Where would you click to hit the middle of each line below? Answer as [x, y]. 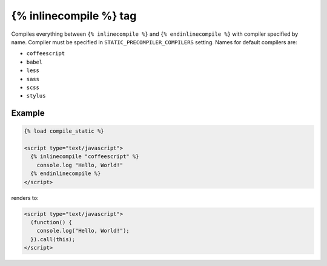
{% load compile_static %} [64, 131]
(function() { [51, 222]
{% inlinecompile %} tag [74, 16]
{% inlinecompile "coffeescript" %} [85, 157]
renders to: [25, 198]
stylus [36, 96]
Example [28, 113]
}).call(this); [53, 239]
